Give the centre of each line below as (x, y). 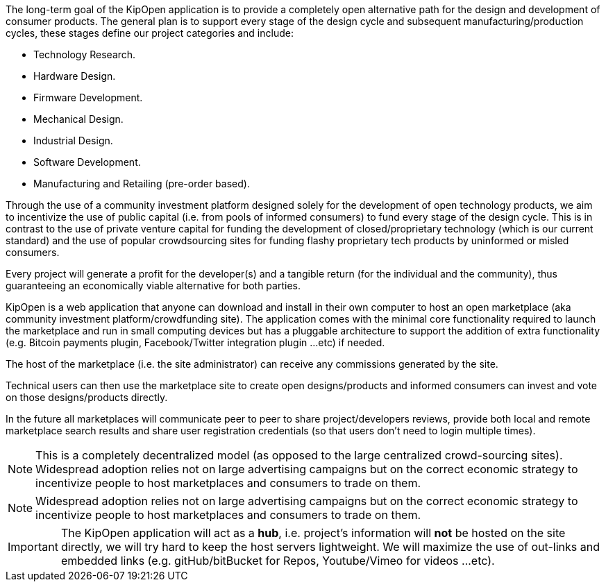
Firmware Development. (88, 97)
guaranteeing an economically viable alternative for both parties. (153, 286)
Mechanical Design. (78, 119)
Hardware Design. (75, 76)
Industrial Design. (73, 141)
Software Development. (87, 162)
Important (33, 547)
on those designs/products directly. (87, 397)
